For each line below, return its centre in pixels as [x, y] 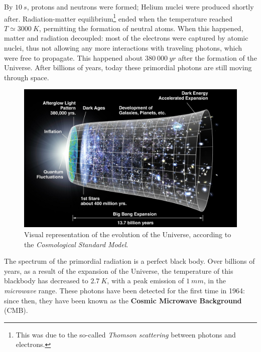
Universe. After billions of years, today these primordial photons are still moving [128, 67]
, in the [215, 281]
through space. [27, 77]
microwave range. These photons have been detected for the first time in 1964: [124, 290]
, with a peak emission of [146, 281]
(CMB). [16, 310]
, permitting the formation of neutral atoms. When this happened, [141, 28]
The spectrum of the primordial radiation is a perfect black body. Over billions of [129, 261]
